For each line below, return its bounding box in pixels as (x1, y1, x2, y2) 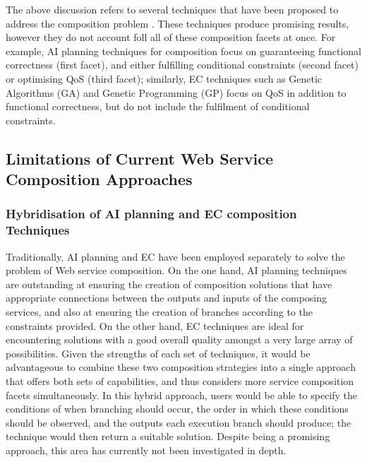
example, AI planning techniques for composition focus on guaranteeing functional (6, 43, 361, 58)
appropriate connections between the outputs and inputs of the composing (6, 290, 327, 305)
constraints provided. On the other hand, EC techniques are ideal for (6, 318, 304, 333)
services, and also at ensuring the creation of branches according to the (6, 304, 313, 319)
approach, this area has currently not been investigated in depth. (6, 442, 287, 457)
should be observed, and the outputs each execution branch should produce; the (6, 415, 351, 430)
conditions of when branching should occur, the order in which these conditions (6, 401, 349, 416)
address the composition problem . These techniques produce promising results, (6, 16, 349, 30)
